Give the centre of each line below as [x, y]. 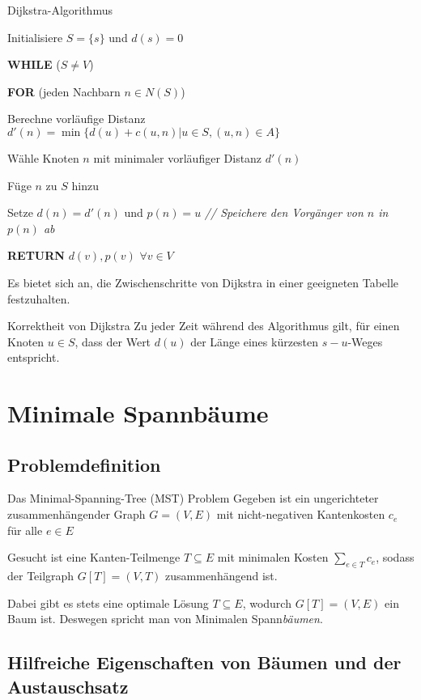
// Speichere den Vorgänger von [284, 212]
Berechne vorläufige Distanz [77, 119]
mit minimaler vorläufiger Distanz [178, 157]
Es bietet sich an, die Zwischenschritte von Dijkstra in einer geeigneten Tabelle [203, 282]
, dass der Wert [113, 341]
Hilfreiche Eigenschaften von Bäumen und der [204, 662]
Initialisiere [35, 37]
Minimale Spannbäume [138, 413]
